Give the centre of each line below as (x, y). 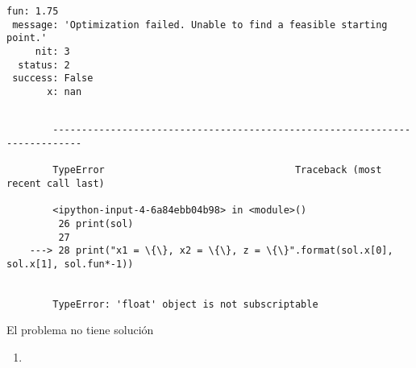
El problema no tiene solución (80, 330)
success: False (53, 79)
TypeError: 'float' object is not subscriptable (185, 304)
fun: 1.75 (33, 11)
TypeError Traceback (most (217, 170)
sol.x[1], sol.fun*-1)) (70, 264)
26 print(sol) (96, 223)
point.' (27, 38)
